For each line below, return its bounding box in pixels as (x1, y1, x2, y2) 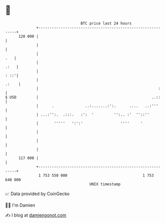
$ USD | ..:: (5, 94, 161, 100)
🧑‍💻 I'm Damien (5, 202, 36, 208)
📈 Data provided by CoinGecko (5, 191, 70, 197)
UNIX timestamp (89, 181, 121, 187)
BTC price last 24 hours (80, 21, 132, 26)
